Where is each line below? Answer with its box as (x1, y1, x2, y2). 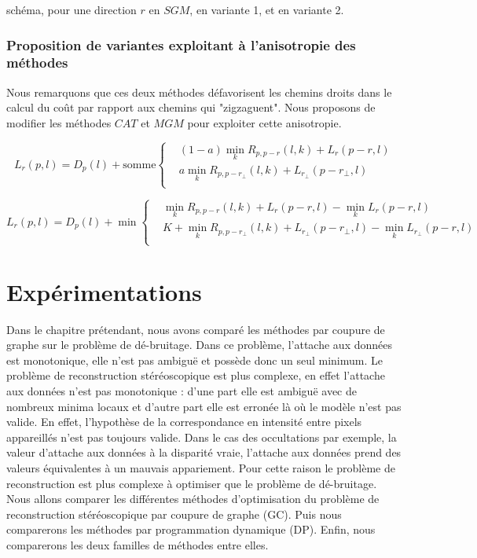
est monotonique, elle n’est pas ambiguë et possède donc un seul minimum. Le (6, 351, 383, 368)
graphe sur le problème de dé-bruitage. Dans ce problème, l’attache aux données (6, 336, 392, 353)
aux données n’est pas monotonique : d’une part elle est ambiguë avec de (6, 383, 357, 399)
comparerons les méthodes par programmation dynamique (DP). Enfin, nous (6, 521, 376, 538)
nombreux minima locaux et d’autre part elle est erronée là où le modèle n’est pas (6, 398, 402, 414)
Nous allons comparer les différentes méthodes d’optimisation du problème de (6, 490, 380, 507)
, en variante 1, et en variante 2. (189, 2, 344, 17)
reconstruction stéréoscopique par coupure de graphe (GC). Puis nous (6, 505, 342, 522)
